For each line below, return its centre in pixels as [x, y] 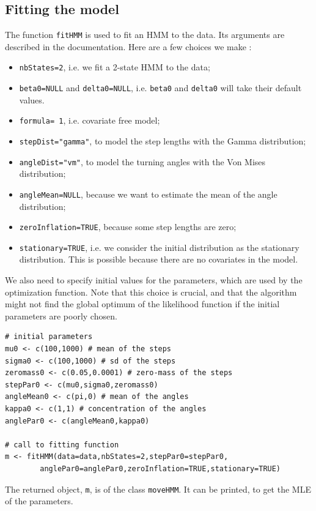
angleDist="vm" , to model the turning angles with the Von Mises [142, 161]
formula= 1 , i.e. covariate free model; [90, 120]
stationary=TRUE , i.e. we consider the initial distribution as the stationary [159, 247]
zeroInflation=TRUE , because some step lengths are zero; [128, 227]
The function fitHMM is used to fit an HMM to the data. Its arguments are [145, 35]
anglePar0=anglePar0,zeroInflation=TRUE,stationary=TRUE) [160, 468]
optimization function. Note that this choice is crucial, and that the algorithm [151, 292]
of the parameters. [39, 501]
